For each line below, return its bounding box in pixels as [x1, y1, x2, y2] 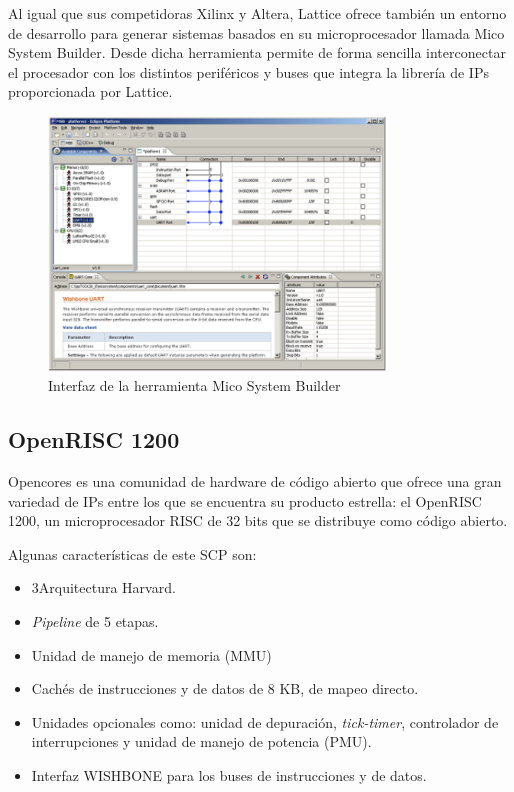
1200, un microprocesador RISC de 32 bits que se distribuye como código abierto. [8, 510, 508, 531]
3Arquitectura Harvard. [31, 577, 176, 598]
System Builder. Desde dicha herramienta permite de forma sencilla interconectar [8, 42, 506, 63]
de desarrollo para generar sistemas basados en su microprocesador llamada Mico [8, 22, 505, 43]
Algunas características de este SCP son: [8, 543, 257, 564]
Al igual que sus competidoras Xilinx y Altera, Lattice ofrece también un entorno [8, 3, 507, 23]
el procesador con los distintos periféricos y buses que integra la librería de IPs [8, 61, 489, 82]
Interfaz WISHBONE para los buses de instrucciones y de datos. [31, 765, 427, 786]
